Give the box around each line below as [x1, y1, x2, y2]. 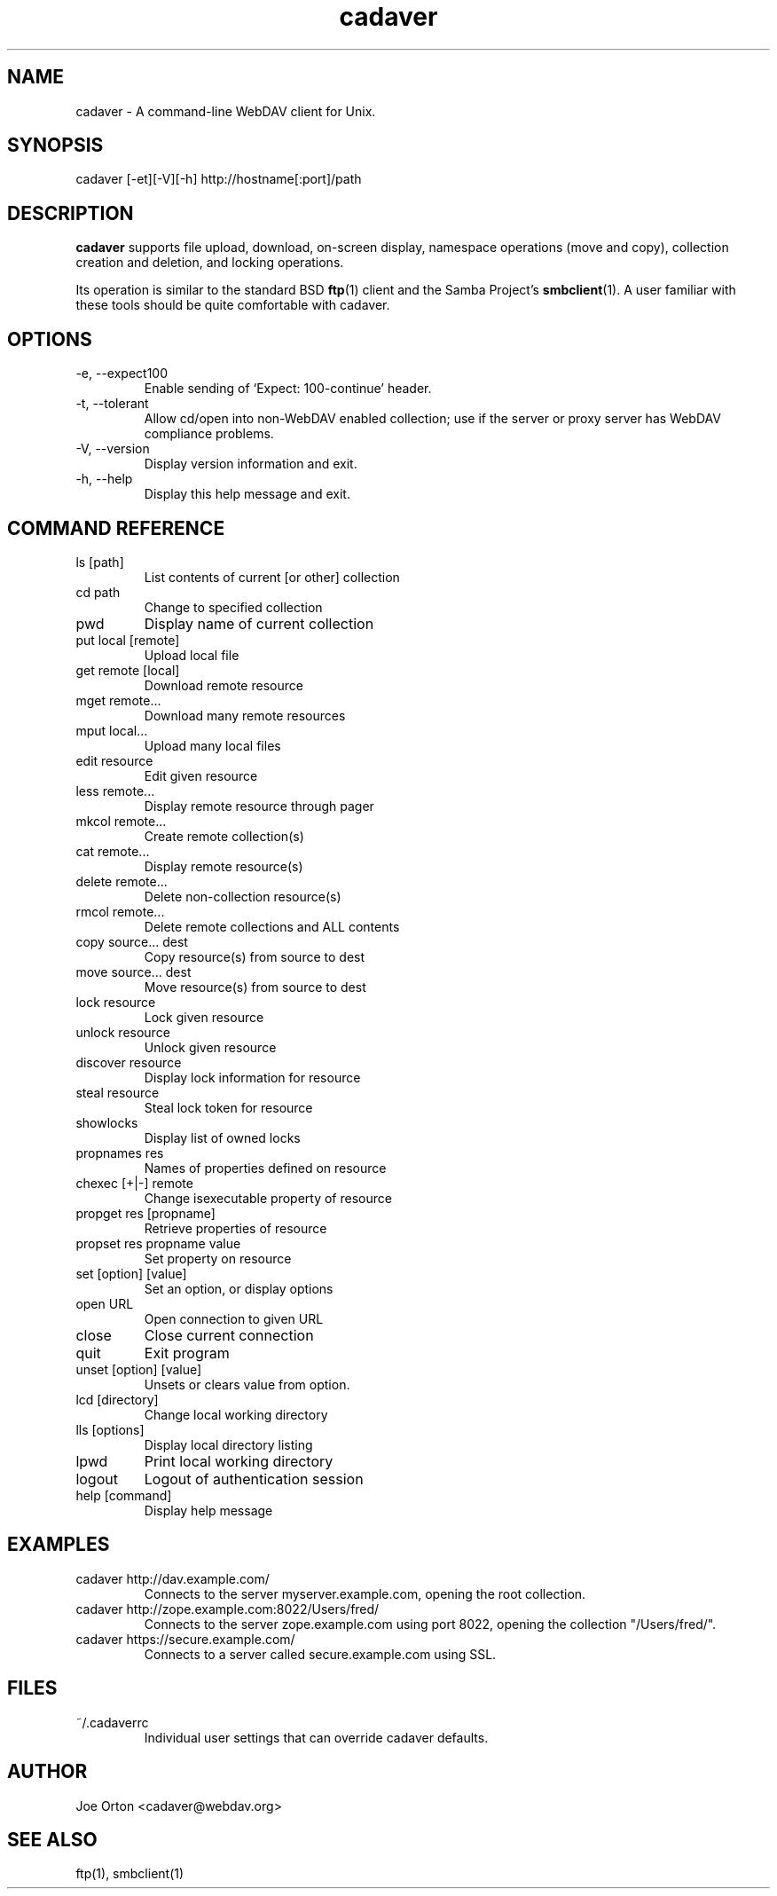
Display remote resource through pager [144, 798, 374, 814]
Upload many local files [144, 737, 281, 753]
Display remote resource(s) [144, 858, 303, 874]
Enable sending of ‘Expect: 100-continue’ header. [144, 381, 432, 397]
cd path [75, 584, 121, 600]
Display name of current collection [144, 614, 374, 633]
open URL [75, 1295, 134, 1311]
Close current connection [144, 1326, 314, 1344]
